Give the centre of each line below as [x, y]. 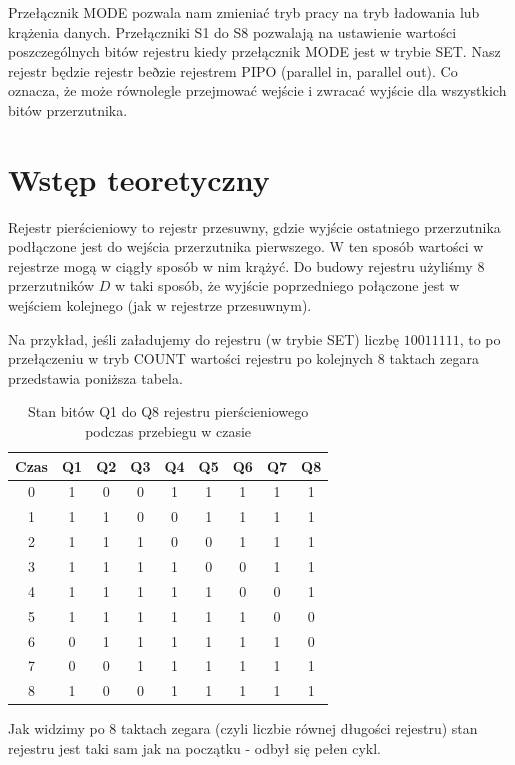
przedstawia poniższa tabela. [95, 377]
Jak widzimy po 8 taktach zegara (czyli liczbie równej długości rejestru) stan [243, 728]
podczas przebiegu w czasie [168, 431]
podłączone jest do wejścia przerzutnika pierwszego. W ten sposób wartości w [246, 246]
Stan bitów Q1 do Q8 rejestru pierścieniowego [168, 411]
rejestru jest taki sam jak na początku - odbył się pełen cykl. [195, 747]
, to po [480, 338]
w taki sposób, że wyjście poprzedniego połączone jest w [287, 285]
